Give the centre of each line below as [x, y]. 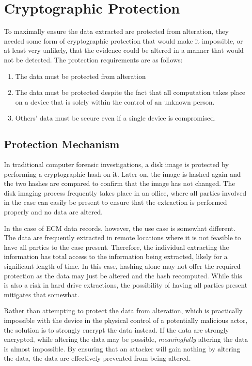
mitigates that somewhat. [42, 294]
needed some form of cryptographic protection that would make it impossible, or [124, 40]
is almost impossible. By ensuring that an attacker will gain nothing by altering [122, 348]
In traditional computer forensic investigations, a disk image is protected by [117, 164]
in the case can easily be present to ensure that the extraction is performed [116, 202]
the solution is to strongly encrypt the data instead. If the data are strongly [117, 329]
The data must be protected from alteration [80, 76]
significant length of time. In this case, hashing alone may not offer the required [122, 266]
